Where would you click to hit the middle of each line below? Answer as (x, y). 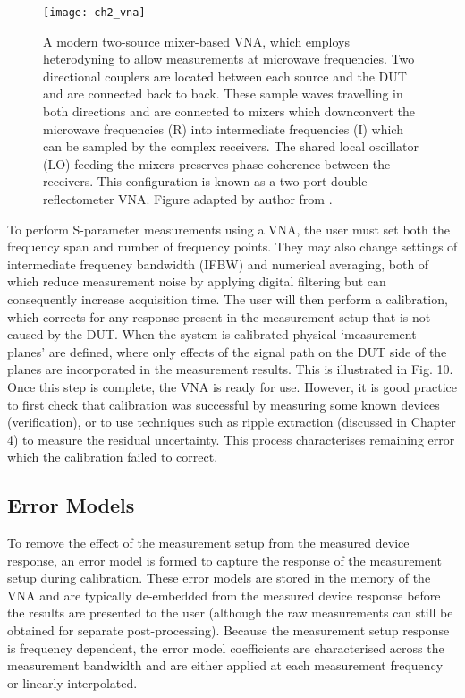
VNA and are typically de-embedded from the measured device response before (224, 595)
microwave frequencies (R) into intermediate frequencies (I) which (223, 128)
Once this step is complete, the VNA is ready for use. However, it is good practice (232, 386)
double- (351, 181)
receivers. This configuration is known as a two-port (185, 181)
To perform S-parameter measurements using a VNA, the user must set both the (228, 229)
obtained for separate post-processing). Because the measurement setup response (228, 630)
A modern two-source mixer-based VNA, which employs (196, 41)
